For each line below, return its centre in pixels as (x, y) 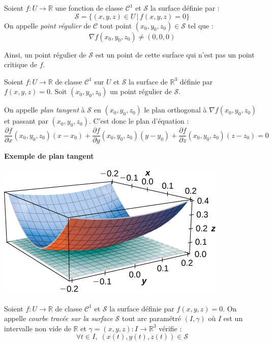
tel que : (201, 25)
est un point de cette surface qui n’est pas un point (175, 54)
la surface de (148, 81)
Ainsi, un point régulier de (45, 54)
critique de (21, 64)
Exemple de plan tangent (49, 156)
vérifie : (170, 328)
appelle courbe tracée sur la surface (58, 318)
